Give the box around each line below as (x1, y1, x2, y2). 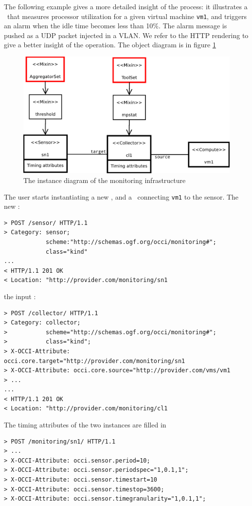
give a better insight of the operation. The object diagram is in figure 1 (4, 40, 216, 50)
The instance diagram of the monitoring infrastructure (23, 175, 186, 185)
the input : (4, 291, 36, 301)
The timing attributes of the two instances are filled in (4, 420, 166, 430)
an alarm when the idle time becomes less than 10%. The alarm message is (4, 20, 227, 31)
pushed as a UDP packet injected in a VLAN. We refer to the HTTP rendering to (4, 30, 249, 40)
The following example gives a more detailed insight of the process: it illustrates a (4, 1, 248, 11)
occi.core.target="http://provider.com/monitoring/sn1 (4, 357, 185, 364)
